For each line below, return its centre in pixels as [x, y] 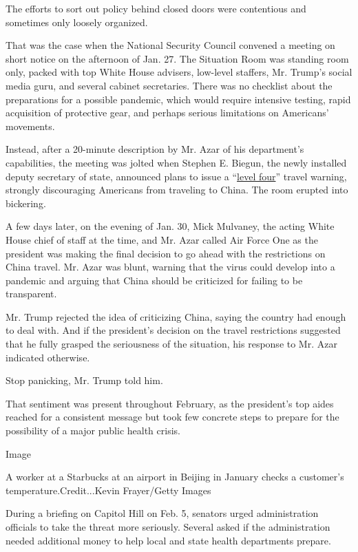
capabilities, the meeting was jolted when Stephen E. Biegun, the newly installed [176, 162]
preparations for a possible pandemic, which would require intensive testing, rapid [178, 99]
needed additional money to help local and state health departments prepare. [168, 540]
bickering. [26, 203]
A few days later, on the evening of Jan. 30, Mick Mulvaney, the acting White [170, 226]
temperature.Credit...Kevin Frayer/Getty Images [108, 490]
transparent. [31, 294]
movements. [30, 126]
